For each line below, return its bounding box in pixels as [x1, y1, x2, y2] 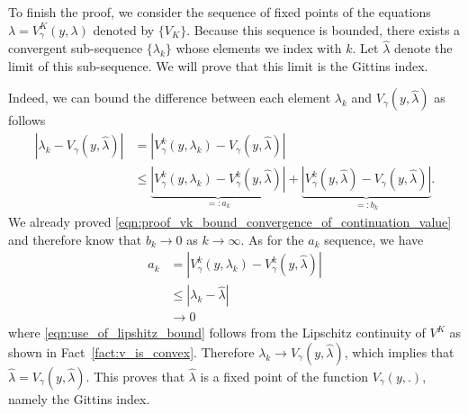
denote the [394, 39, 453, 58]
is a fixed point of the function [200, 366, 368, 385]
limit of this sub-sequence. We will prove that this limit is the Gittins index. [8, 56, 428, 75]
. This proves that [85, 366, 185, 385]
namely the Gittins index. [8, 389, 150, 408]
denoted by [93, 20, 155, 39]
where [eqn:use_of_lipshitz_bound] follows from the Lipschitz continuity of [8, 323, 426, 342]
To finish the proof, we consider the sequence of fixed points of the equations [8, 3, 431, 21]
